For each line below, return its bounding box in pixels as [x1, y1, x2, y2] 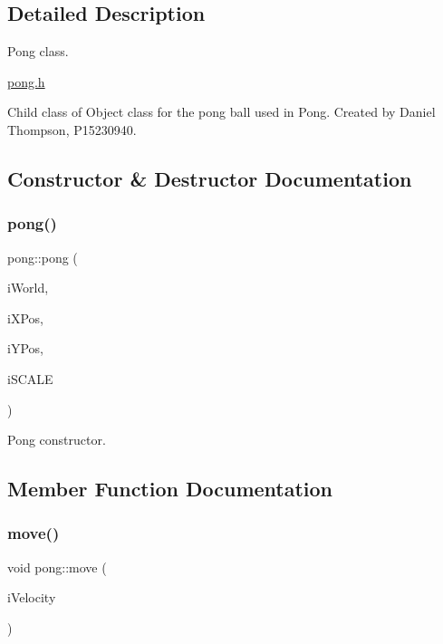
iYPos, [7, 339, 43, 358]
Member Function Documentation [7, 475, 333, 503]
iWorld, [7, 278, 49, 297]
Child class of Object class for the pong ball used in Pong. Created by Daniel [7, 102, 436, 121]
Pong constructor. [7, 430, 106, 449]
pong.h [7, 72, 45, 91]
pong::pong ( [7, 247, 78, 266]
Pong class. [7, 42, 69, 61]
